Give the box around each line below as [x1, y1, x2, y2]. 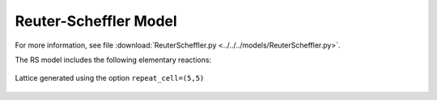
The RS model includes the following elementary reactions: [15, 55, 212, 65]
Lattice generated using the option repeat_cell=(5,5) [15, 73, 205, 83]
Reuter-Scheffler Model [15, 12, 177, 30]
